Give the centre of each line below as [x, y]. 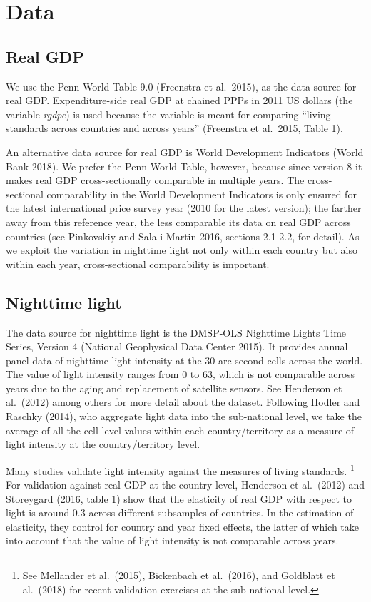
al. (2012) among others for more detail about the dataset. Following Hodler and [183, 402]
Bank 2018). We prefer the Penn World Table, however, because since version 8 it [184, 166]
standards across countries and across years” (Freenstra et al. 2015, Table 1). [174, 128]
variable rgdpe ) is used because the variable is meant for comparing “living [168, 114]
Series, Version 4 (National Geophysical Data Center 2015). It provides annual [177, 346]
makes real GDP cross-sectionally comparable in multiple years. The [155, 180]
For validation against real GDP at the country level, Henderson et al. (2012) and [185, 485]
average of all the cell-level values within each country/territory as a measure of [180, 430]
